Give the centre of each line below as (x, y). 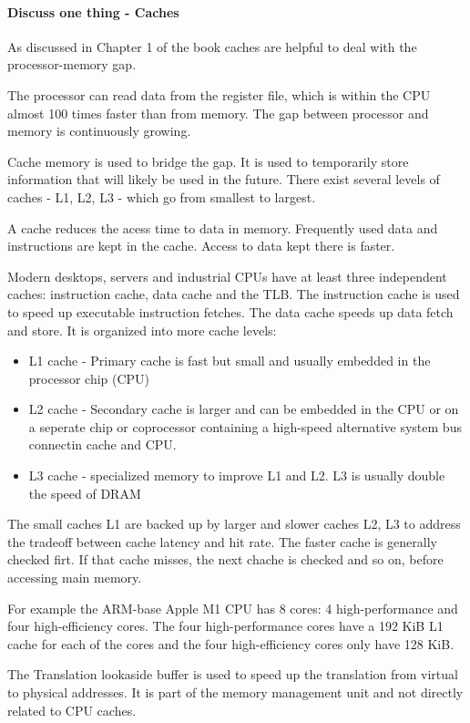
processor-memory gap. (72, 64)
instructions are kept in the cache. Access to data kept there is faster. (201, 246)
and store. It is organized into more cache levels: (142, 330)
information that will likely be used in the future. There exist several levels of (224, 179)
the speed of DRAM (85, 493)
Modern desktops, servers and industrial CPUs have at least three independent (227, 276)
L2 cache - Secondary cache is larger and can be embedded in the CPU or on (244, 409)
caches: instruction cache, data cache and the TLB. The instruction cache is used (234, 294)
